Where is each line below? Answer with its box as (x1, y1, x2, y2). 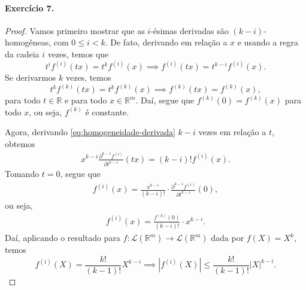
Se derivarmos (5, 71, 56, 84)
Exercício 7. (5, 1, 54, 14)
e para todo (64, 94, 107, 106)
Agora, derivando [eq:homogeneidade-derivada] (5, 126, 175, 138)
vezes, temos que (47, 47, 109, 60)
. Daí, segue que (135, 94, 195, 106)
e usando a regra (237, 36, 298, 48)
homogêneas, (5, 36, 51, 48)
